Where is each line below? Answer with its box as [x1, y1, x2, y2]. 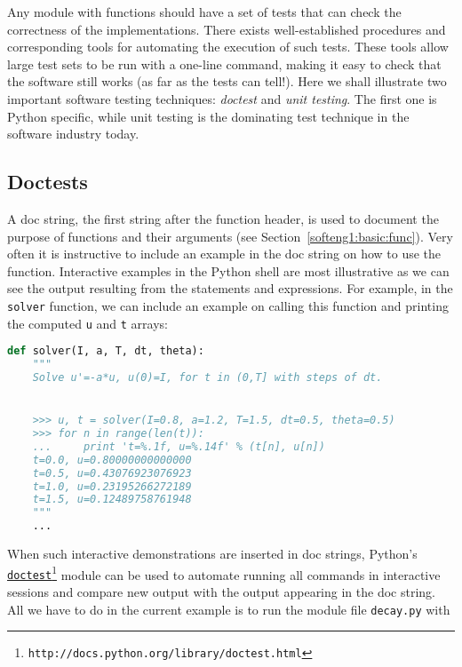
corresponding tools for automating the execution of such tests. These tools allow [7, 37, 449, 56]
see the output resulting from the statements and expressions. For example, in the [7, 279, 453, 298]
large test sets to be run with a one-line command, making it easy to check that [7, 54, 442, 73]
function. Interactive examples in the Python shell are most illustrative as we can [7, 261, 450, 280]
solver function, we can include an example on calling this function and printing [7, 296, 449, 314]
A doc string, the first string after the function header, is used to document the [7, 209, 439, 227]
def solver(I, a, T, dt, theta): [7, 345, 204, 358]
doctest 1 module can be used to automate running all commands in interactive [7, 562, 441, 584]
